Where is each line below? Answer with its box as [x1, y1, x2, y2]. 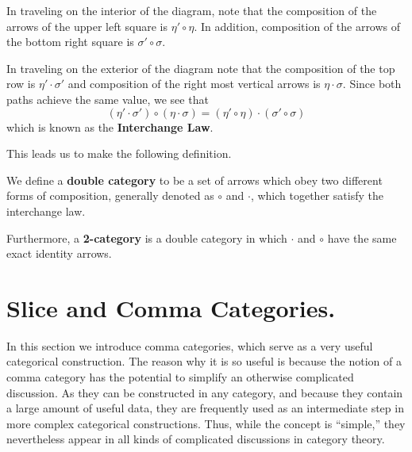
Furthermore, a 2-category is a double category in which [6, 229, 287, 246]
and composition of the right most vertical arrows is [67, 75, 321, 92]
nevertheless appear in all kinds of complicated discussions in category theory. [6, 431, 385, 447]
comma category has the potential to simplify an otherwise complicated [6, 369, 354, 385]
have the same [327, 229, 397, 246]
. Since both [342, 75, 402, 92]
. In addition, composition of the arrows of [194, 17, 401, 34]
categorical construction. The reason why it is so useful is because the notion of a [6, 353, 402, 370]
